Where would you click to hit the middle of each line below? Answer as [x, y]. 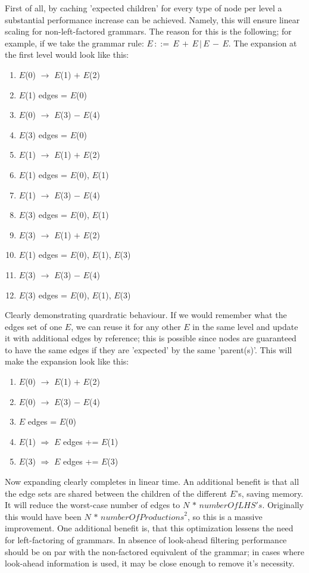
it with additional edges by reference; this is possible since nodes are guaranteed [151, 338]
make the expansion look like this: [67, 361]
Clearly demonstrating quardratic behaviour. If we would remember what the [146, 315]
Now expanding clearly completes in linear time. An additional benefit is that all [152, 482]
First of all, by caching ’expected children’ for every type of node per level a [143, 8]
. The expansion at [263, 43]
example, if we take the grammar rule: [74, 43]
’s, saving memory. [270, 493]
